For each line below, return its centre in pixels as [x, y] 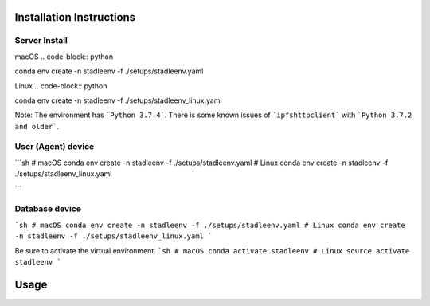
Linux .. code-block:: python [61, 86]
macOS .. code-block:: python [64, 57]
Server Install [41, 41]
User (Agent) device [55, 147]
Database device [48, 209]
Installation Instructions [75, 17]
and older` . [37, 126]
